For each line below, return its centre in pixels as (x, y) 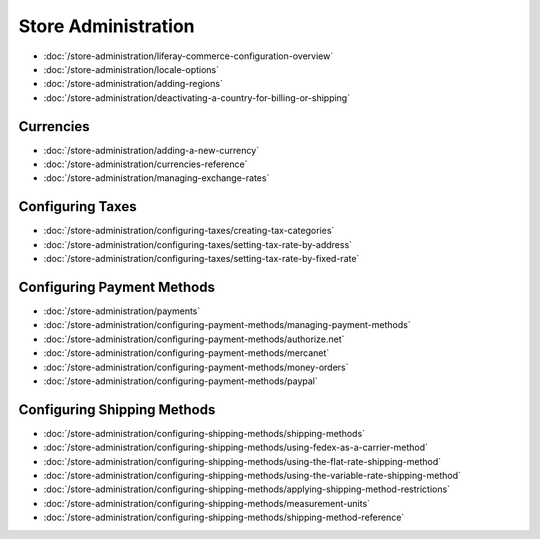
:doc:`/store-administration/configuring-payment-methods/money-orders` (196, 367)
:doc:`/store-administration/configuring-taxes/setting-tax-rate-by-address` (198, 244)
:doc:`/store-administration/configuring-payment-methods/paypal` (181, 381)
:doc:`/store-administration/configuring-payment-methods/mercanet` (186, 353)
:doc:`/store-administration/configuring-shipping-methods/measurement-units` (206, 503)
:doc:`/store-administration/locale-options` (131, 69)
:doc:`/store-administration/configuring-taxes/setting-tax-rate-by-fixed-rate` (201, 259)
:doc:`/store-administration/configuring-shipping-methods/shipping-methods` (204, 433)
